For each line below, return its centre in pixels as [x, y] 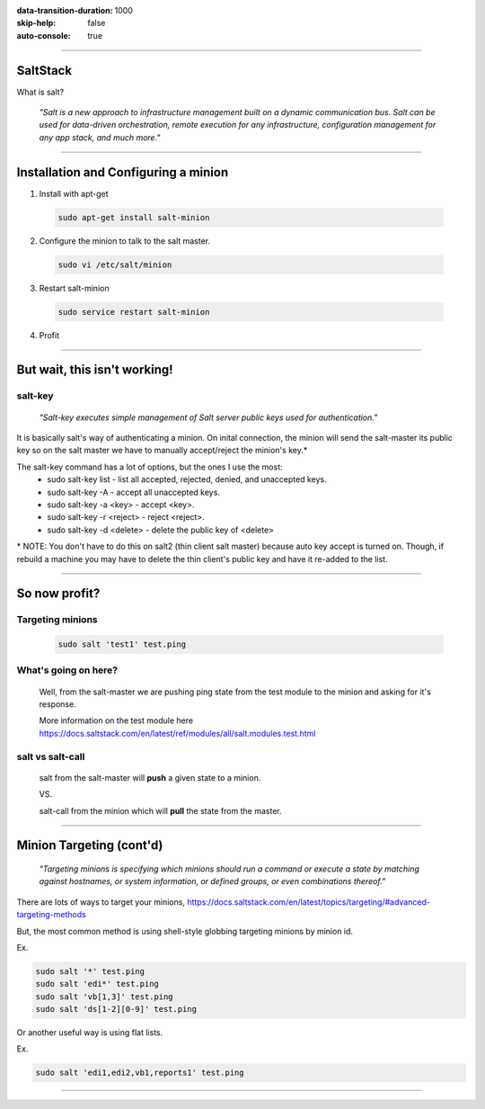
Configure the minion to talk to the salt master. [125, 241]
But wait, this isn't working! [95, 370]
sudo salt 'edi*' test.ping [97, 984]
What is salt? [40, 92]
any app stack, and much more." [100, 137]
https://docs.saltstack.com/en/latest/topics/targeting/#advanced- [309, 902]
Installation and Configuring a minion [123, 172]
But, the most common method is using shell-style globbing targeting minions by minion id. [185, 931]
